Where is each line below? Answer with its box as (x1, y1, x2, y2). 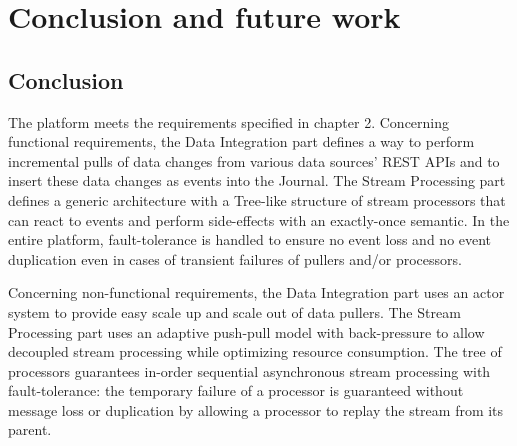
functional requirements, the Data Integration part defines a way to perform (8, 131, 475, 152)
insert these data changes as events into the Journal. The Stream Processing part (8, 170, 506, 191)
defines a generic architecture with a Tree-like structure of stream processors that (8, 189, 506, 210)
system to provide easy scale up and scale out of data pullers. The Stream (8, 301, 461, 322)
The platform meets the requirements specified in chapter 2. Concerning (8, 111, 450, 132)
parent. (8, 419, 52, 440)
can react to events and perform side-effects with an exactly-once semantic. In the (8, 209, 510, 230)
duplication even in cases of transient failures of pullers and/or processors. (8, 248, 462, 269)
